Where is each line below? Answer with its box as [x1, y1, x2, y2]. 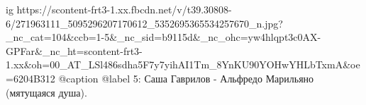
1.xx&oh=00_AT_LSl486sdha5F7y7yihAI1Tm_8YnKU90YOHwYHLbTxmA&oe [6, 57, 360, 72]
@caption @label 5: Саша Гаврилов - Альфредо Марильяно [58, 70, 314, 85]
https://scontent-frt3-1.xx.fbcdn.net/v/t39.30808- [16, 2, 232, 16]
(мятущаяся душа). [6, 85, 87, 99]
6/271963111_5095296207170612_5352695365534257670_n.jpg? [6, 16, 283, 30]
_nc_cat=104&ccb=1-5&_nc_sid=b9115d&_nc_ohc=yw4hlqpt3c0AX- [6, 30, 321, 44]
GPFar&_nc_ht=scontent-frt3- [6, 43, 143, 58]
